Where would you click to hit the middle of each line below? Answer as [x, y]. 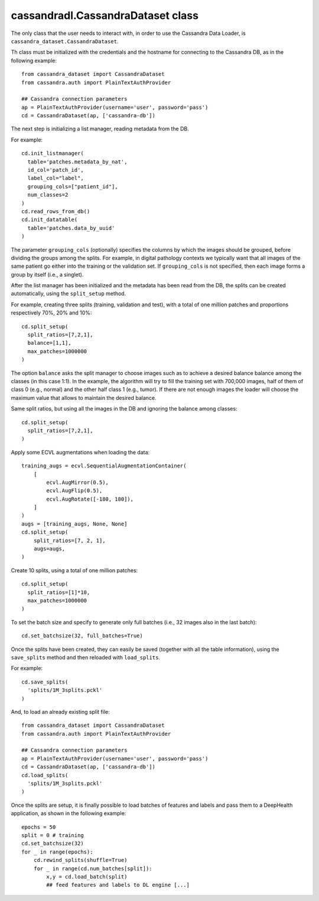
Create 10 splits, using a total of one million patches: [74, 570]
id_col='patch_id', [56, 170]
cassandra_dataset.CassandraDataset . [65, 41]
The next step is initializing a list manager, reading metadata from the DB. [100, 129]
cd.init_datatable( [50, 220]
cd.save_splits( [45, 682]
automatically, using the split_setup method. [69, 294]
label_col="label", [56, 178]
